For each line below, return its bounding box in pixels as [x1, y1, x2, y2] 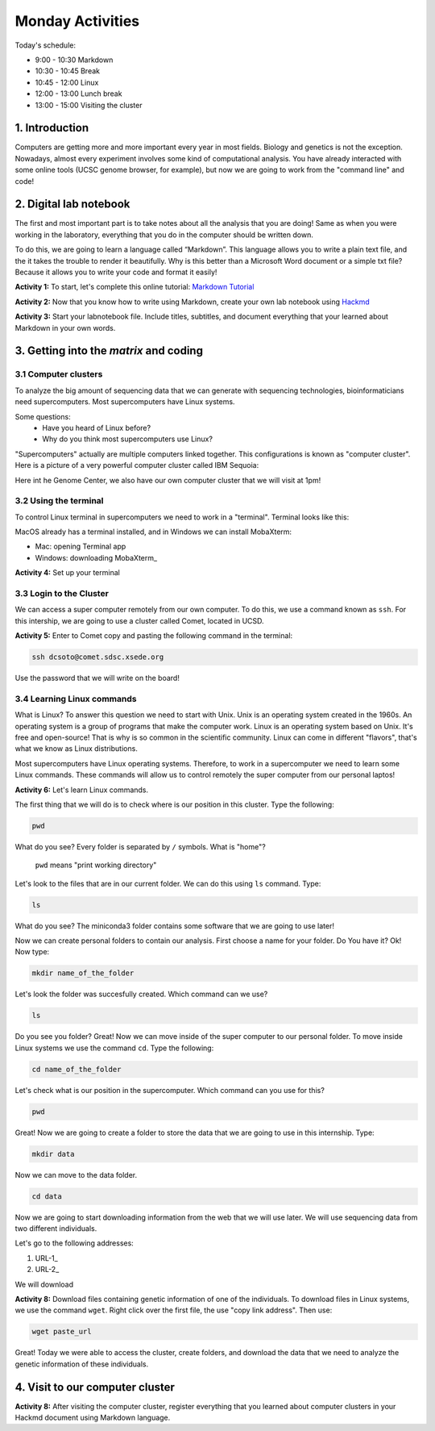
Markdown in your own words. [14, 323, 116, 332]
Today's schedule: [14, 40, 77, 50]
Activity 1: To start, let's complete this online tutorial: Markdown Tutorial [14, 282, 255, 292]
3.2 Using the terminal [14, 495, 104, 507]
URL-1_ [35, 1253, 58, 1262]
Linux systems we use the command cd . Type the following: [14, 1043, 214, 1053]
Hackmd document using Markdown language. [14, 1412, 171, 1423]
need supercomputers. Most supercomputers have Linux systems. [14, 397, 235, 407]
